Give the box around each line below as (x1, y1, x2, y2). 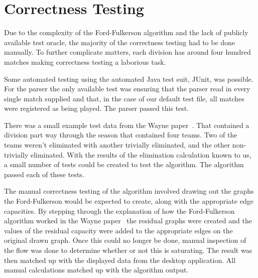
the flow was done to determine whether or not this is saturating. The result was (4, 245, 252, 255)
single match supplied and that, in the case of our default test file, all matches (4, 93, 244, 103)
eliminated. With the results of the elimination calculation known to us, (30, 149, 251, 160)
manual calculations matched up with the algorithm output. (4, 264, 189, 275)
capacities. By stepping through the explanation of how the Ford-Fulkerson (4, 205, 235, 216)
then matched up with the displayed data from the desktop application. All (4, 254, 236, 265)
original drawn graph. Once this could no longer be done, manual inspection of (4, 235, 246, 245)
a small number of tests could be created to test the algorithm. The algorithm (4, 159, 244, 170)
